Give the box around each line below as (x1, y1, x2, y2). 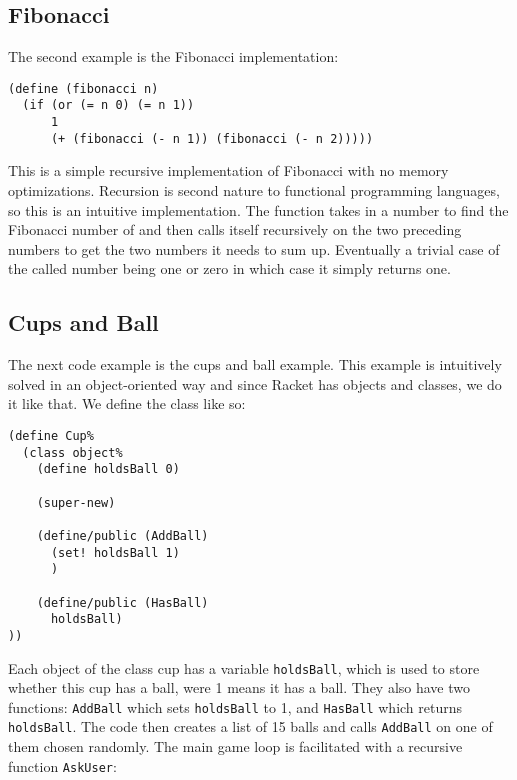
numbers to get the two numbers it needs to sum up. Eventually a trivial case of (8, 238, 500, 259)
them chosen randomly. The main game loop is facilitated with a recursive (8, 736, 463, 757)
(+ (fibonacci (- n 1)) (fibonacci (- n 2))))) (50, 131, 374, 146)
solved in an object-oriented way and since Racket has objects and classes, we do (8, 373, 502, 394)
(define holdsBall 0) (36, 462, 180, 477)
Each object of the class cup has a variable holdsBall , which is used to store (8, 657, 480, 678)
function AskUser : (8, 755, 117, 776)
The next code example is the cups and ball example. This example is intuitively (8, 354, 502, 375)
